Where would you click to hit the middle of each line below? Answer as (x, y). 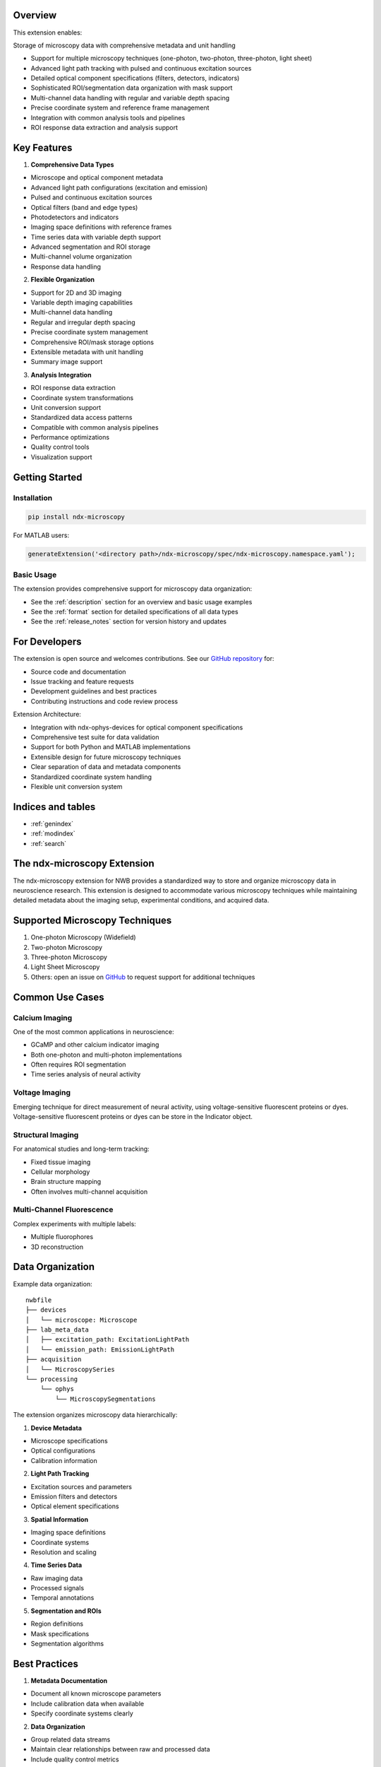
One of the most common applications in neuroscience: (93, 1031)
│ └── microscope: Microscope (81, 1320)
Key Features (43, 147)
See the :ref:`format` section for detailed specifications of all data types (135, 611)
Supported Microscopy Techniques (92, 921)
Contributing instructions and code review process (104, 701)
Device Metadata (56, 1428)
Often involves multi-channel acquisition (89, 1192)
